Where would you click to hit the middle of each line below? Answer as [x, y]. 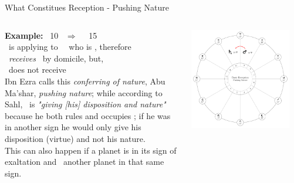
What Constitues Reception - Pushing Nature [87, 7]
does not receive [37, 70]
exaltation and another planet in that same [85, 162]
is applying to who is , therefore [70, 47]
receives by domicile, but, [56, 58]
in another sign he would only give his [73, 127]
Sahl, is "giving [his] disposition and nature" [85, 104]
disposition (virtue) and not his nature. [75, 138]
